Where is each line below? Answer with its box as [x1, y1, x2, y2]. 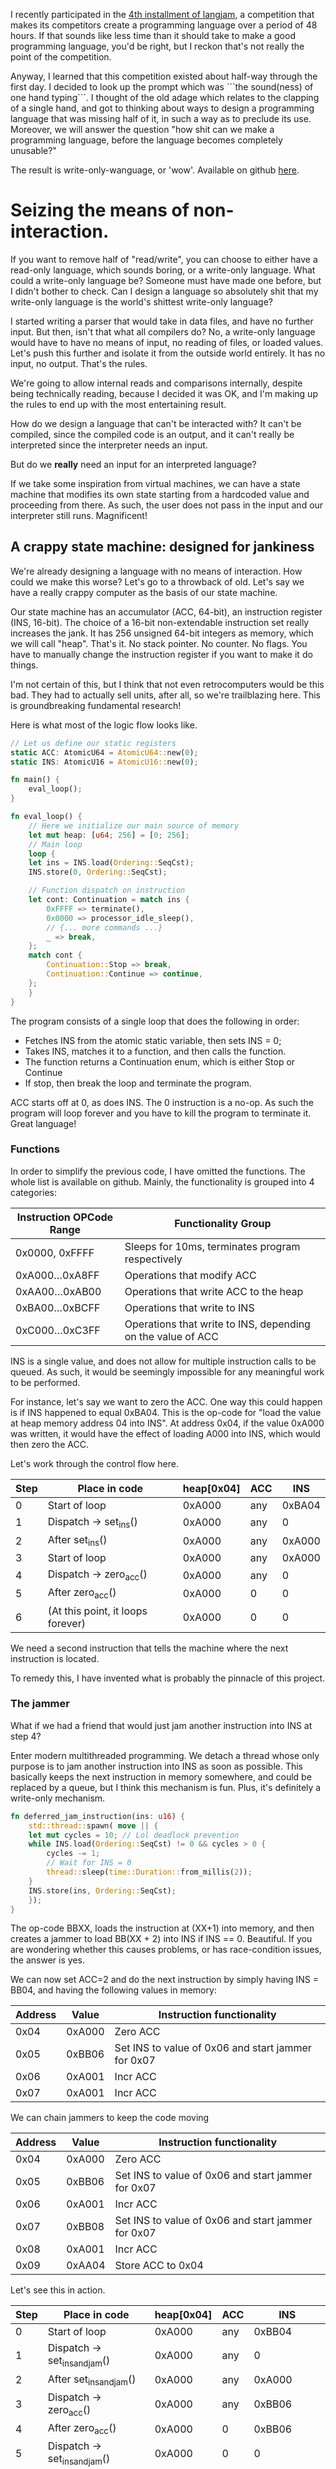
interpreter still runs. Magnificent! [10, 509, 148, 521]
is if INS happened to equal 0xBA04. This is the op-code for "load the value [10, 1406, 322, 1418]
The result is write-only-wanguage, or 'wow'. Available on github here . [10, 164, 300, 176]
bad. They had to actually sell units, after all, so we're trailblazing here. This [10, 689, 321, 701]
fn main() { [10, 775, 60, 785]
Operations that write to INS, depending [124, 1317, 311, 1331]
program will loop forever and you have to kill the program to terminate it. [10, 1107, 312, 1119]
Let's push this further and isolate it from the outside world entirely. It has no [10, 347, 326, 359]
